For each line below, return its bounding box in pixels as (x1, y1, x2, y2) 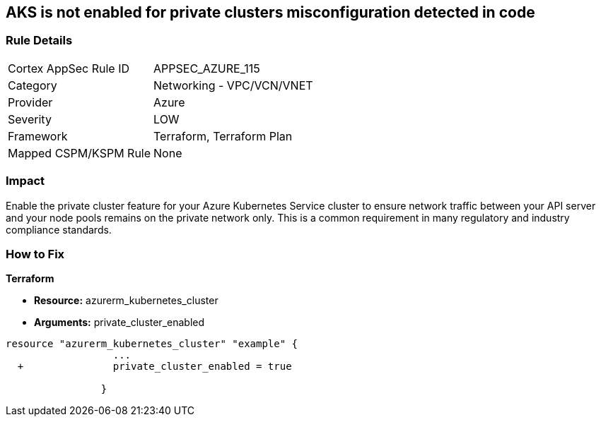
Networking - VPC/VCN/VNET (153, 78, 313, 92)
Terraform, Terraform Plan (153, 128, 293, 143)
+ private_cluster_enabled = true (17, 361, 292, 373)
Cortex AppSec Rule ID (8, 61, 130, 76)
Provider (8, 95, 53, 109)
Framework (8, 128, 68, 143)
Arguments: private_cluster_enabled (34, 316, 205, 329)
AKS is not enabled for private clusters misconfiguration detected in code (6, 4, 535, 21)
